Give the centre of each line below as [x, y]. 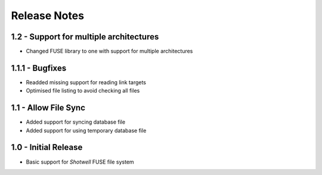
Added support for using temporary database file [86, 130]
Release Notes [48, 16]
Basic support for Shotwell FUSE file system [80, 162]
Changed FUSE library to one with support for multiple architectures [109, 51]
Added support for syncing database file [75, 122]
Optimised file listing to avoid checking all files [83, 91]
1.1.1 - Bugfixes [39, 68]
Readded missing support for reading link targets [86, 82]
